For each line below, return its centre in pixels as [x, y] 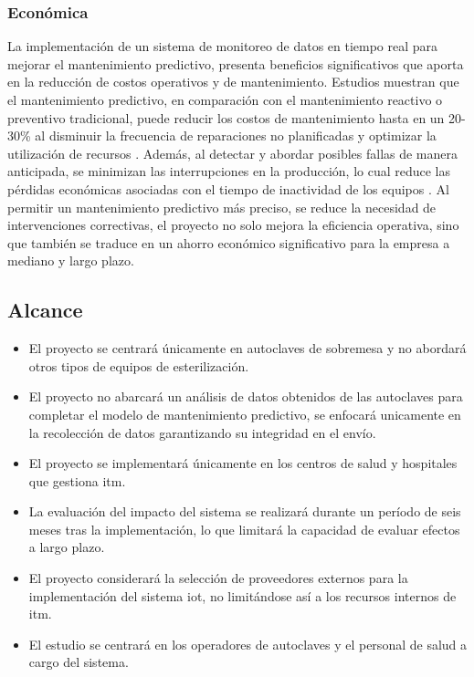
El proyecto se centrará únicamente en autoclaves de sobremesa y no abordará [248, 348]
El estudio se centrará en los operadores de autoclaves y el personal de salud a [248, 644]
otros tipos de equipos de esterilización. [139, 365]
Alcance [45, 310]
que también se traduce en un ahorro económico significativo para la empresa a [229, 242]
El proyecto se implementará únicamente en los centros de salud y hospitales [243, 463]
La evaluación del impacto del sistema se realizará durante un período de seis [245, 511]
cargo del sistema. [79, 662]
